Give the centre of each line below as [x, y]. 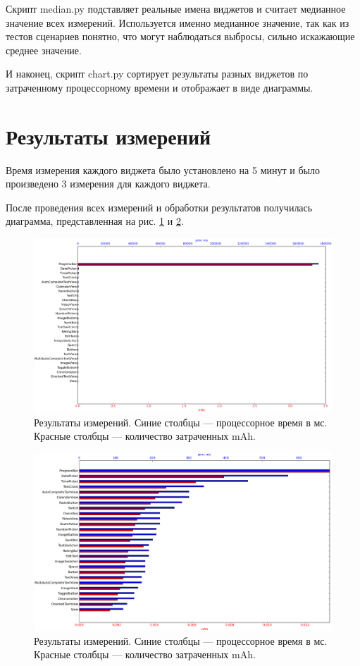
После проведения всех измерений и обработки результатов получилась [159, 207]
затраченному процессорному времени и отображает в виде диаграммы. [160, 87]
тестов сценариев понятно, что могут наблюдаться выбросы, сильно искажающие [180, 36]
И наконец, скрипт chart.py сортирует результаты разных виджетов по [157, 74]
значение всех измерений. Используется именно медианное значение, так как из [178, 22]
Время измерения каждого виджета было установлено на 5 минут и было [163, 169]
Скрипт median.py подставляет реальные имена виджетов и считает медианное [176, 8]
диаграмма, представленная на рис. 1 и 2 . [95, 221]
